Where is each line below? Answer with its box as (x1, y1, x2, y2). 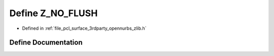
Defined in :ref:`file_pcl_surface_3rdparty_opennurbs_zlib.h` (22, 25, 147, 31)
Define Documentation (9, 38, 83, 47)
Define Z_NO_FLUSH (9, 8, 98, 19)
